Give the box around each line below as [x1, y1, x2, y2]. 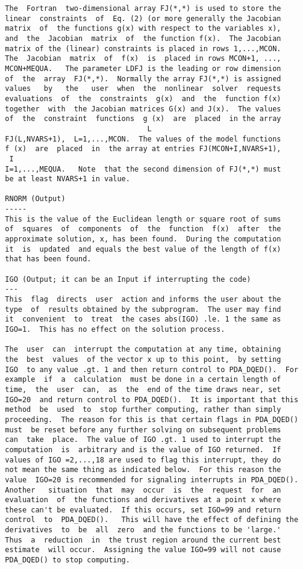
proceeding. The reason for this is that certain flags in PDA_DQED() [5, 415, 299, 424]
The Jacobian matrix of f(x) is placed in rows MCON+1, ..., [5, 54, 281, 63]
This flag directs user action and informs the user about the [5, 295, 281, 304]
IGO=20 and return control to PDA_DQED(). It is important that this [5, 395, 299, 404]
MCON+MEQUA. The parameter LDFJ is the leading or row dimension [5, 64, 281, 73]
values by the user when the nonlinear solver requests [5, 84, 281, 93]
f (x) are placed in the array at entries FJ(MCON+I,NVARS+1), [5, 145, 281, 154]
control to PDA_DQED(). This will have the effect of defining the [5, 515, 299, 524]
